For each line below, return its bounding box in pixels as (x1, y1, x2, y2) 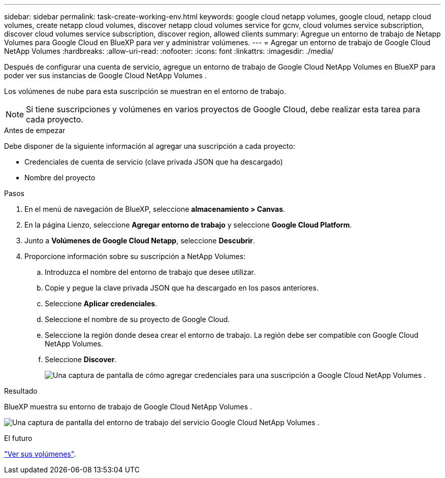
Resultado (4, 387, 38, 395)
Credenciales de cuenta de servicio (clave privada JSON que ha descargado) (24, 157, 283, 166)
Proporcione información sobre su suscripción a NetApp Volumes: (24, 252, 246, 261)
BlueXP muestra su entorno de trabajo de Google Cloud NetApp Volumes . (4, 402, 252, 411)
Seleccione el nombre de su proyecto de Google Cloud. (45, 315, 230, 324)
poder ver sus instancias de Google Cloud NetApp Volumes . (4, 71, 207, 80)
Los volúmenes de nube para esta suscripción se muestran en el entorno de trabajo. (4, 87, 286, 95)
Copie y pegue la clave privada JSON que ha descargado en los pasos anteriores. (45, 283, 319, 292)
